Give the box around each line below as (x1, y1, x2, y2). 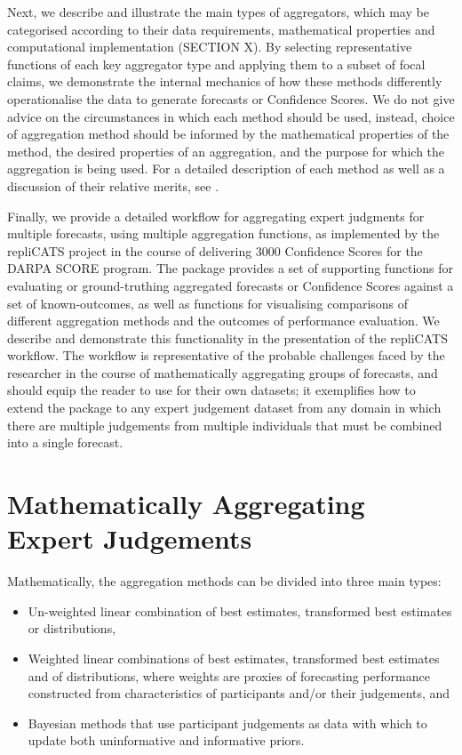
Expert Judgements (7, 520, 252, 557)
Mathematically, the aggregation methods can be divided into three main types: (7, 572, 442, 590)
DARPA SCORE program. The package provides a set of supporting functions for (7, 259, 454, 277)
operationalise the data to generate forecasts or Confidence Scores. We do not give (7, 89, 455, 108)
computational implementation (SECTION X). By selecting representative (7, 37, 412, 56)
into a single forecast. (7, 433, 123, 452)
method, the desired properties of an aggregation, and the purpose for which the (7, 141, 445, 160)
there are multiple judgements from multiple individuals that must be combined (7, 415, 442, 434)
